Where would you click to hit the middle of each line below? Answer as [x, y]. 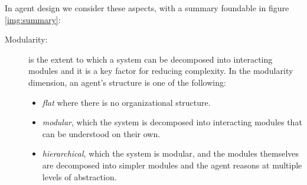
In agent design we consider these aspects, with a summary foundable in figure [147, 8]
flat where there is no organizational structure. [126, 102]
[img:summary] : [33, 19]
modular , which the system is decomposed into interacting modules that [172, 122]
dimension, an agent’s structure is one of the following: [127, 82]
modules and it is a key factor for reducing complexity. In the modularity [161, 71]
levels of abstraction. [79, 176]
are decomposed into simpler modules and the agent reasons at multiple [172, 165]
